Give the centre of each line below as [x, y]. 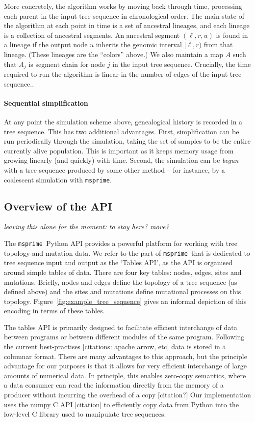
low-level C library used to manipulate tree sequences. [85, 414]
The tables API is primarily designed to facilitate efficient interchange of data [121, 327]
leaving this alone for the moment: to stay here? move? [87, 226]
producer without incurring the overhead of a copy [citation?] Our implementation [127, 395]
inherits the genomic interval [139, 45]
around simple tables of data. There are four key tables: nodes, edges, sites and [123, 272]
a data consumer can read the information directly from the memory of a [114, 385]
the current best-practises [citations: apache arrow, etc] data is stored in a [115, 347]
